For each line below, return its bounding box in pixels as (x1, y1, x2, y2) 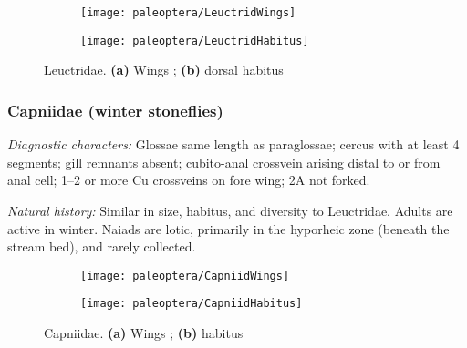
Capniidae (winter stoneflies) (7, 98, 223, 121)
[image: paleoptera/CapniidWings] (80, 269, 290, 282)
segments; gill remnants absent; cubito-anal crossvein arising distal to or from (7, 152, 441, 171)
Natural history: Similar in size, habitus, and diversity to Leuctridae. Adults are (7, 200, 453, 220)
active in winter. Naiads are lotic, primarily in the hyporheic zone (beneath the (7, 219, 450, 238)
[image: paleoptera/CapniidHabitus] (80, 297, 303, 311)
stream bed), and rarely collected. (7, 237, 196, 256)
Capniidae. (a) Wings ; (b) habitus (44, 323, 244, 342)
